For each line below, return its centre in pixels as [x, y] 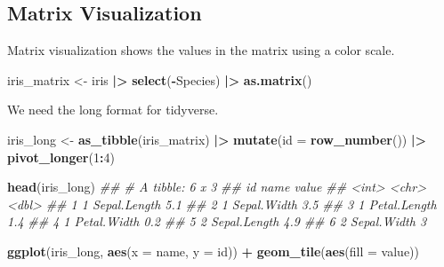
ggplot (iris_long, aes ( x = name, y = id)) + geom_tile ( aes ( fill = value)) [213, 251]
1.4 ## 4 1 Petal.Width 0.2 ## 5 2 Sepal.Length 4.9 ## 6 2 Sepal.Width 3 [217, 221]
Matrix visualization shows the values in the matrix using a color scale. [201, 50]
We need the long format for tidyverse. [113, 110]
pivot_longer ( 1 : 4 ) [61, 157]
